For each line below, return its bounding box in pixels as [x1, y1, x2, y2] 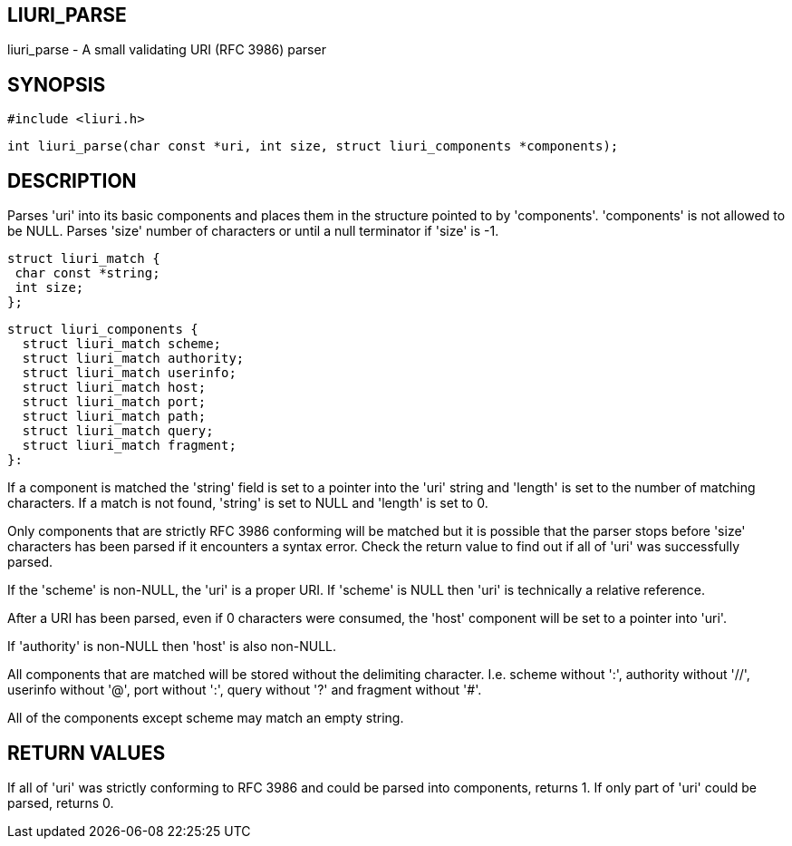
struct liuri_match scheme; [22, 336, 222, 352]
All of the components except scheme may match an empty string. [7, 710, 404, 726]
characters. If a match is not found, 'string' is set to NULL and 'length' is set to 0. [7, 495, 488, 511]
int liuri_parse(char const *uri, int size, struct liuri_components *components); [7, 139, 619, 154]
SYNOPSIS [7, 73, 106, 96]
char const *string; [14, 266, 160, 281]
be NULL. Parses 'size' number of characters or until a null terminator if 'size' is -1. [7, 223, 499, 239]
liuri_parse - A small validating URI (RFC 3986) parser [7, 42, 326, 58]
